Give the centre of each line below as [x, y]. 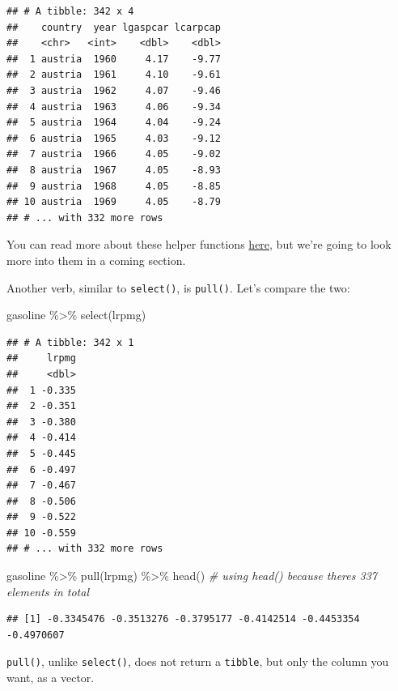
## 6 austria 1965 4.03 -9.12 [114, 138]
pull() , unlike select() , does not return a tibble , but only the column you [198, 661]
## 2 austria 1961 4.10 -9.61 [114, 75]
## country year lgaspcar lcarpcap [114, 27]
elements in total [48, 591]
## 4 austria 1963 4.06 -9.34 [114, 107]
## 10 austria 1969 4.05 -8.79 [114, 202]
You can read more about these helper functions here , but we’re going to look [199, 244]
